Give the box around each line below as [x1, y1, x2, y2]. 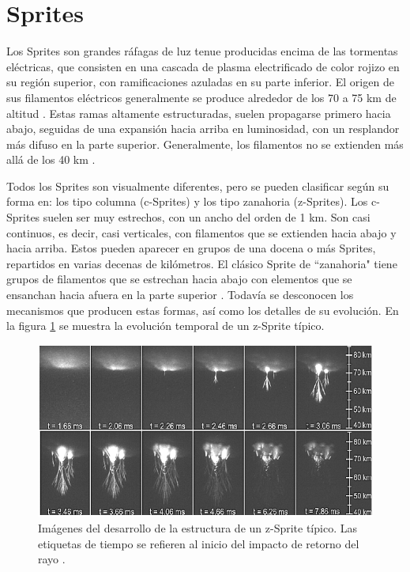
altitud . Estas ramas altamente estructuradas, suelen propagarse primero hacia [6, 104, 391, 121]
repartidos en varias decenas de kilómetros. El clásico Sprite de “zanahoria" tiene [6, 255, 397, 271]
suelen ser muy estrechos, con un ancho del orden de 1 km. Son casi [43, 209, 371, 225]
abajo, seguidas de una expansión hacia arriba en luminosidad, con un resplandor [6, 120, 400, 137]
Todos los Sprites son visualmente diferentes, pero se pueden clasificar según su [6, 177, 389, 194]
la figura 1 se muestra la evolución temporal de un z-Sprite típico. [6, 317, 325, 334]
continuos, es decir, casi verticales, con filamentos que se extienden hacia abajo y [6, 224, 397, 241]
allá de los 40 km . [6, 151, 96, 168]
